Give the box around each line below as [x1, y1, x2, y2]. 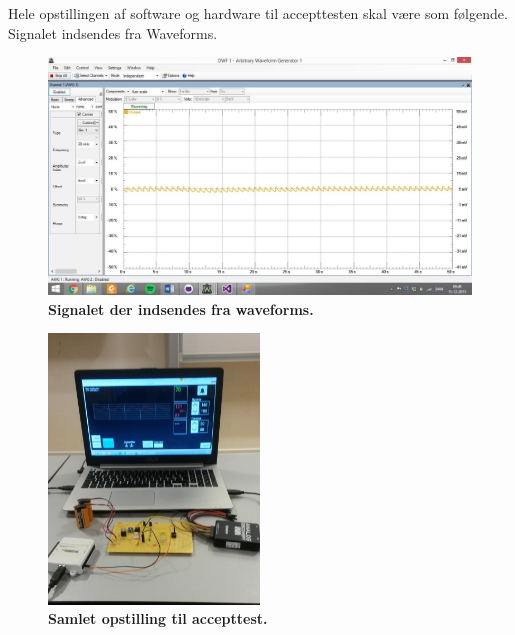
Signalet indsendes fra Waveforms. [8, 22, 218, 43]
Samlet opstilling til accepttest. [48, 608, 268, 629]
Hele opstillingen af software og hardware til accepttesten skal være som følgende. [8, 3, 508, 23]
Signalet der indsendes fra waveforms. [48, 298, 314, 319]
